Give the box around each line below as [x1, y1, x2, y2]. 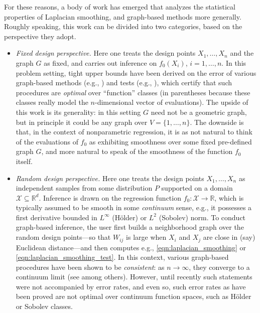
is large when [126, 232, 167, 242]
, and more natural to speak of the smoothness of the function [41, 146, 233, 156]
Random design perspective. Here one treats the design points [16, 173, 204, 183]
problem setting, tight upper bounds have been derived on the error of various [16, 67, 256, 78]
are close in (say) [203, 232, 255, 242]
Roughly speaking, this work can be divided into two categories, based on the [4, 21, 242, 32]
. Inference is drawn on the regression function [39, 192, 181, 203]
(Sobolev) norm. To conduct [159, 212, 246, 222]
